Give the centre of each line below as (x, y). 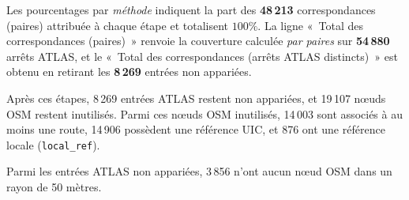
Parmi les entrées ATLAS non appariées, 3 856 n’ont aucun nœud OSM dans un (199, 171)
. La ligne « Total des (310, 25)
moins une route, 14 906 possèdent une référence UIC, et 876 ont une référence (196, 129)
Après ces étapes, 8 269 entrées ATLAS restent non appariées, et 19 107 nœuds (196, 98)
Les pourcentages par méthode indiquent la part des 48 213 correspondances (191, 9)
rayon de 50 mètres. (54, 187)
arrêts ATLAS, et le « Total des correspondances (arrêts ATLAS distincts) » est (202, 56)
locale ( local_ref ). (53, 144)
